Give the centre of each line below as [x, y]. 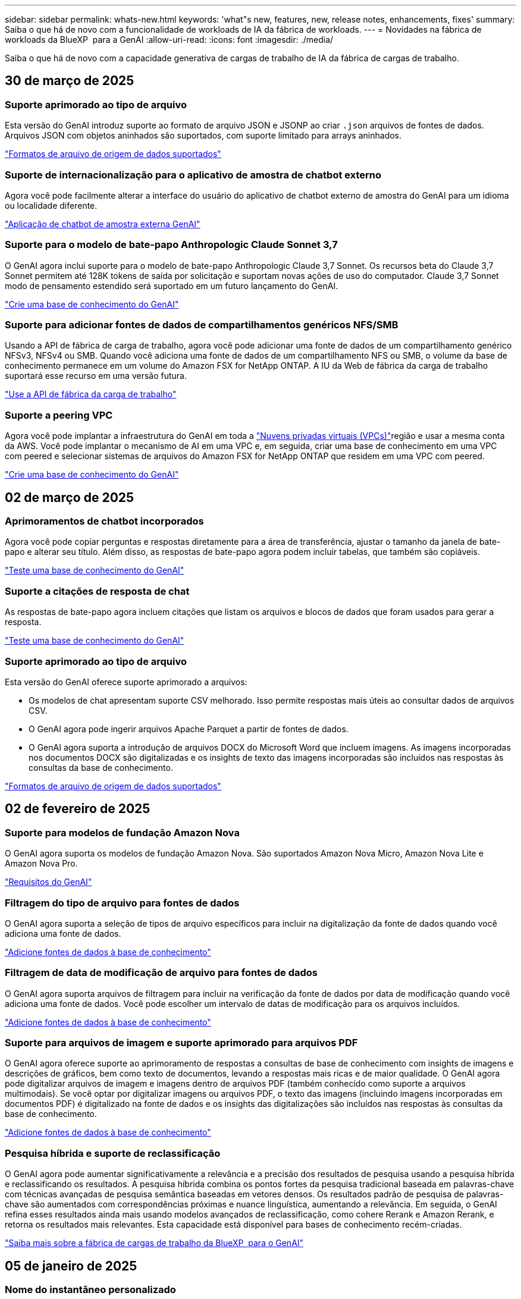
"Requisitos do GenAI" [48, 882]
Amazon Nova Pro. [41, 864]
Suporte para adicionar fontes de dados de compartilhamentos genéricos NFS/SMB [202, 325]
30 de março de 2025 [70, 81]
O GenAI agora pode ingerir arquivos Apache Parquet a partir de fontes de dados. [189, 729]
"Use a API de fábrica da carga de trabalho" [91, 394]
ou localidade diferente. [51, 205]
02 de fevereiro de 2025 [78, 809]
